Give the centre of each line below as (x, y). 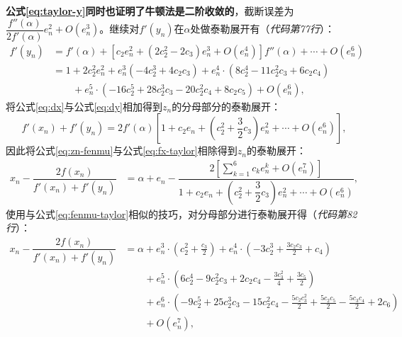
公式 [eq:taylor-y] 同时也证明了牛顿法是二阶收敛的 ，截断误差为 (150, 11)
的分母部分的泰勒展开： (227, 106)
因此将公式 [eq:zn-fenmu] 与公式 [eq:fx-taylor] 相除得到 (122, 150)
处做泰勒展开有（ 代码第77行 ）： (262, 29)
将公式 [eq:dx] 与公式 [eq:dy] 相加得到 (84, 106)
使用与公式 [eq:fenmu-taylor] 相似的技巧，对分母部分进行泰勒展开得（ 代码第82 (182, 213)
